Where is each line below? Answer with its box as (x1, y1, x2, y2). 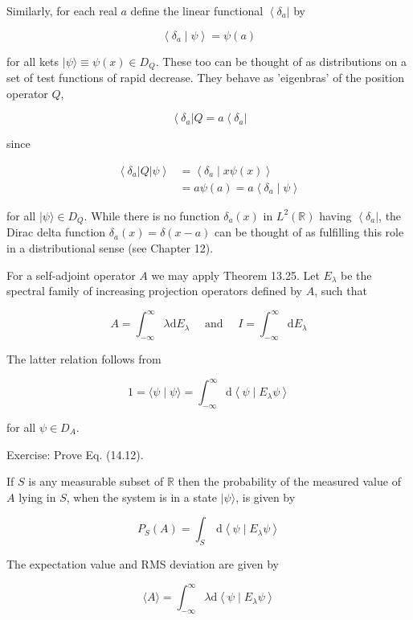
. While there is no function (84, 207, 220, 224)
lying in (18, 488, 56, 505)
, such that (314, 282, 367, 299)
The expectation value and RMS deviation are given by (6, 556, 279, 573)
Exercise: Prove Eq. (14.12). (6, 445, 144, 462)
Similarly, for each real (6, 2, 117, 18)
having (319, 207, 352, 224)
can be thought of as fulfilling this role (215, 224, 404, 240)
